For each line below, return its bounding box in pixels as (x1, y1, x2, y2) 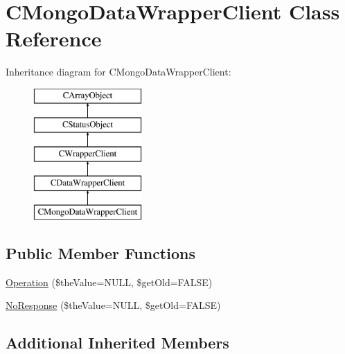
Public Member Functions (6, 242, 195, 263)
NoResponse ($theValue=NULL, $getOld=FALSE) (6, 298, 221, 312)
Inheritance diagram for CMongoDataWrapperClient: (6, 64, 231, 79)
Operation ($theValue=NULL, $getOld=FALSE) (6, 274, 213, 289)
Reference (6, 24, 102, 53)
